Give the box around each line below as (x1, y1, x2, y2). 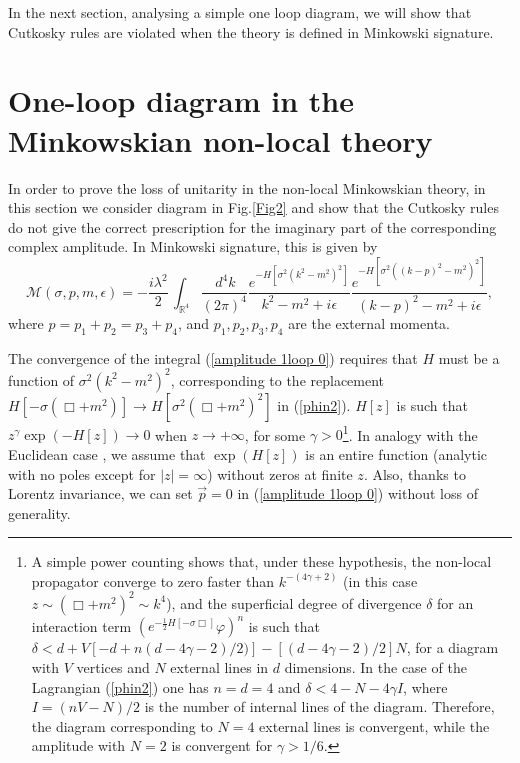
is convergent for (171, 735, 273, 756)
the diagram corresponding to (31, 715, 213, 736)
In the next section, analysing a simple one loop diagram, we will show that (8, 2, 472, 22)
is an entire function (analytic (305, 443, 488, 464)
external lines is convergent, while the (259, 715, 490, 736)
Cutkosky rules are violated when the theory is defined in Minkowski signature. (8, 21, 494, 42)
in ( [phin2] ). (277, 394, 351, 415)
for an (437, 592, 474, 613)
